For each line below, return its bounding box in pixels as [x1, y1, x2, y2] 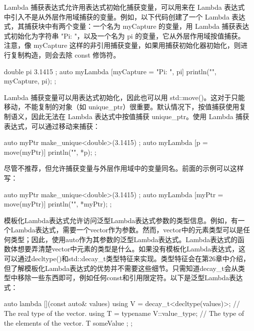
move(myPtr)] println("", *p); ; [4, 146, 96, 157]
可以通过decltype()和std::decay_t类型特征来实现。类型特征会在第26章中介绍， [4, 253, 250, 264]
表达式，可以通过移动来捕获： [4, 121, 100, 131]
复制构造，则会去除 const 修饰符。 [10, 49, 120, 60]
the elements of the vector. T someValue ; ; [4, 317, 133, 328]
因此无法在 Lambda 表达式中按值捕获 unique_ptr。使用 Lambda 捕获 [31, 111, 250, 121]
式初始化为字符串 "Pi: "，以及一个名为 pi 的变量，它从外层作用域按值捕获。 [4, 30, 245, 41]
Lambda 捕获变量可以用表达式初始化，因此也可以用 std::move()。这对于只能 [4, 92, 245, 102]
